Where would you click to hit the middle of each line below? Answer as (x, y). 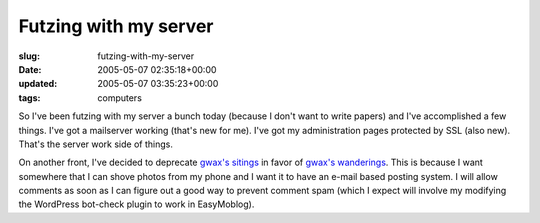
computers (119, 97)
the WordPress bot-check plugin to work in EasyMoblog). (136, 204)
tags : (29, 97)
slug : (29, 56)
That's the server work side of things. (96, 144)
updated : (38, 84)
